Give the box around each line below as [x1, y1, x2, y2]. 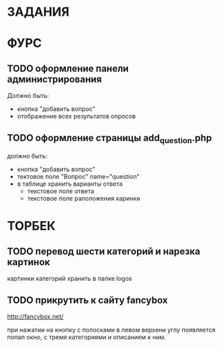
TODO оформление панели [7, 62, 129, 74]
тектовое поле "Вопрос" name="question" [16, 173, 140, 181]
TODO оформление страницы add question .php [7, 132, 212, 145]
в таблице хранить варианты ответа [16, 179, 123, 188]
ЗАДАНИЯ [7, 4, 70, 20]
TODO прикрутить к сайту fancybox [7, 294, 168, 306]
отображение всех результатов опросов [16, 112, 136, 121]
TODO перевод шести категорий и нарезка [7, 245, 201, 257]
